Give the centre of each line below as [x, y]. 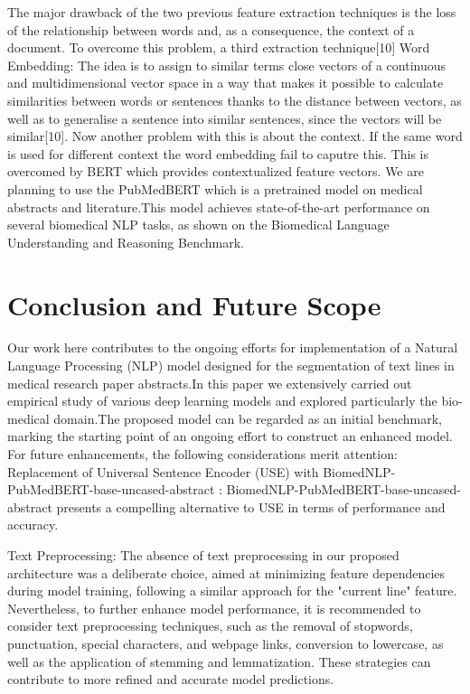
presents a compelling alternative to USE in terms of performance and [251, 506]
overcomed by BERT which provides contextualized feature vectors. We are [216, 171]
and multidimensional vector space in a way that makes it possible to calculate [226, 83]
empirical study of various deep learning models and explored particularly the [222, 401]
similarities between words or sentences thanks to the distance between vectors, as [235, 100]
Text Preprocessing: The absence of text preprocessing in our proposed [203, 554]
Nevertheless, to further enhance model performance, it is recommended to [214, 608]
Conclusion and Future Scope [194, 304]
